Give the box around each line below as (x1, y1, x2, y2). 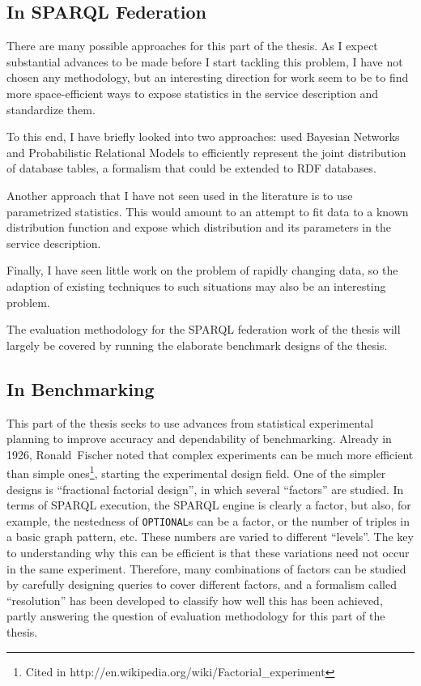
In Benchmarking (6, 376, 155, 401)
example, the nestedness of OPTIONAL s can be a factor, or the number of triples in (6, 512, 410, 529)
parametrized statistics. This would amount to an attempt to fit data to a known (6, 202, 409, 219)
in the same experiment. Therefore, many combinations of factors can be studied (6, 560, 406, 577)
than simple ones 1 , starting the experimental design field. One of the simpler (6, 462, 386, 481)
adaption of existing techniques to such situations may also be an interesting (6, 277, 386, 294)
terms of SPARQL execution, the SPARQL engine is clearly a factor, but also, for (6, 496, 411, 513)
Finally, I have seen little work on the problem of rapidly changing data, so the (6, 262, 398, 279)
